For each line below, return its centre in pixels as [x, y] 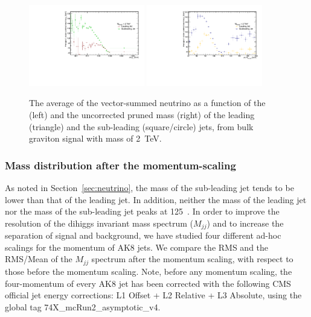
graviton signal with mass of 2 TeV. [95, 138]
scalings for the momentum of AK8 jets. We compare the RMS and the [137, 247]
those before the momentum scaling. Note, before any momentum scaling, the [149, 271]
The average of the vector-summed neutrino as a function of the [147, 103]
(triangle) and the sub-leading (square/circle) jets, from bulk [141, 126]
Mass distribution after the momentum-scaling [120, 165]
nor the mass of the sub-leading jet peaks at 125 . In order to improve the [142, 211]
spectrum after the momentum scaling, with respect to [192, 259]
